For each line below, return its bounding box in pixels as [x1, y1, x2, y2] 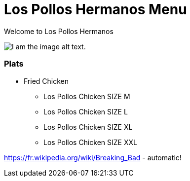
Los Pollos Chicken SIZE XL [43, 122, 133, 131]
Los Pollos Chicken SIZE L [43, 107, 128, 116]
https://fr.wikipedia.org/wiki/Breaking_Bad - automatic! [4, 153, 182, 162]
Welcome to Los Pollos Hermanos [4, 27, 114, 36]
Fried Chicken [24, 76, 69, 85]
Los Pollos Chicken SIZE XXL [43, 138, 137, 146]
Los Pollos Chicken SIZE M [43, 92, 130, 101]
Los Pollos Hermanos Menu [4, 1, 187, 18]
